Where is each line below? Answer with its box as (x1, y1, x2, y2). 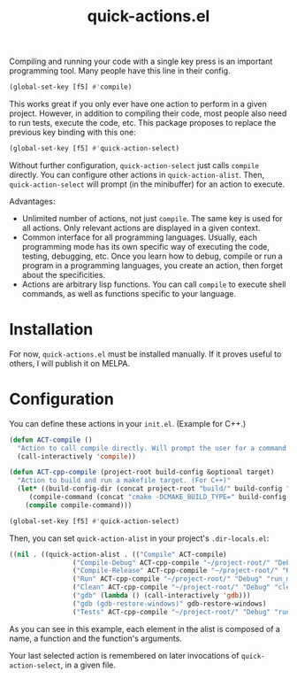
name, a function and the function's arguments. (9, 633, 183, 644)
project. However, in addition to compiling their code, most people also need (9, 108, 287, 119)
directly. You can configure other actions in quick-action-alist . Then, (9, 169, 265, 180)
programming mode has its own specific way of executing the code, (21, 241, 270, 251)
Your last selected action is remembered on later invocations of (9, 650, 240, 660)
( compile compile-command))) (25, 500, 133, 510)
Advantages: (9, 196, 56, 206)
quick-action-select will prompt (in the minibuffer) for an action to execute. (9, 179, 286, 189)
